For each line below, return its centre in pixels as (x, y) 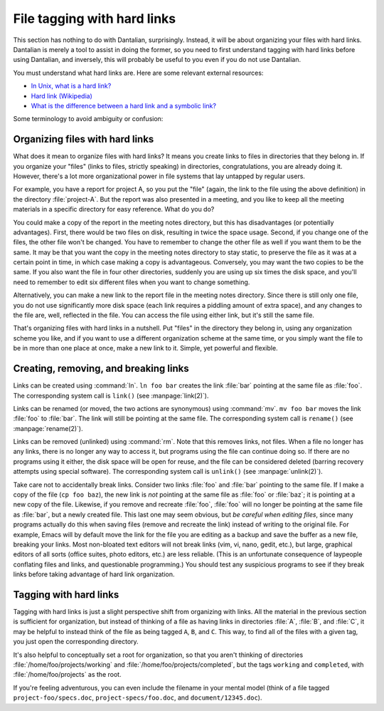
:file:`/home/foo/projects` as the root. (67, 675)
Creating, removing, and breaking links (101, 369)
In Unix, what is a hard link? (71, 86)
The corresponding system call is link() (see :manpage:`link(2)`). (111, 395)
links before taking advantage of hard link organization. (94, 574)
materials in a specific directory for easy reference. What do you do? (114, 209)
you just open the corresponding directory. (76, 642)
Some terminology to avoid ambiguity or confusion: (88, 119)
